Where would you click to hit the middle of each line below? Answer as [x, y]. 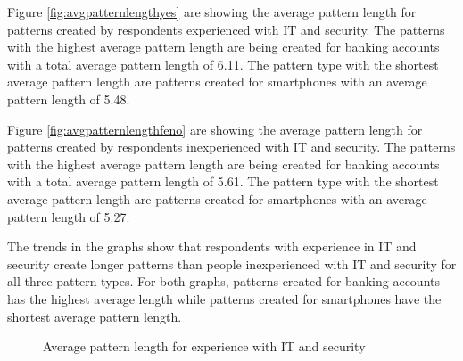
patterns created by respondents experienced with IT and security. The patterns [226, 29]
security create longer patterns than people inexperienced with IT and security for [232, 263]
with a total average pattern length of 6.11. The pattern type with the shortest [223, 64]
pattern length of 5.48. [69, 98]
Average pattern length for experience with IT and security [204, 346]
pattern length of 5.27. [69, 216]
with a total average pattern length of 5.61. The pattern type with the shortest [223, 181]
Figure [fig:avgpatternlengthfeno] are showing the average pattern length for [215, 129]
